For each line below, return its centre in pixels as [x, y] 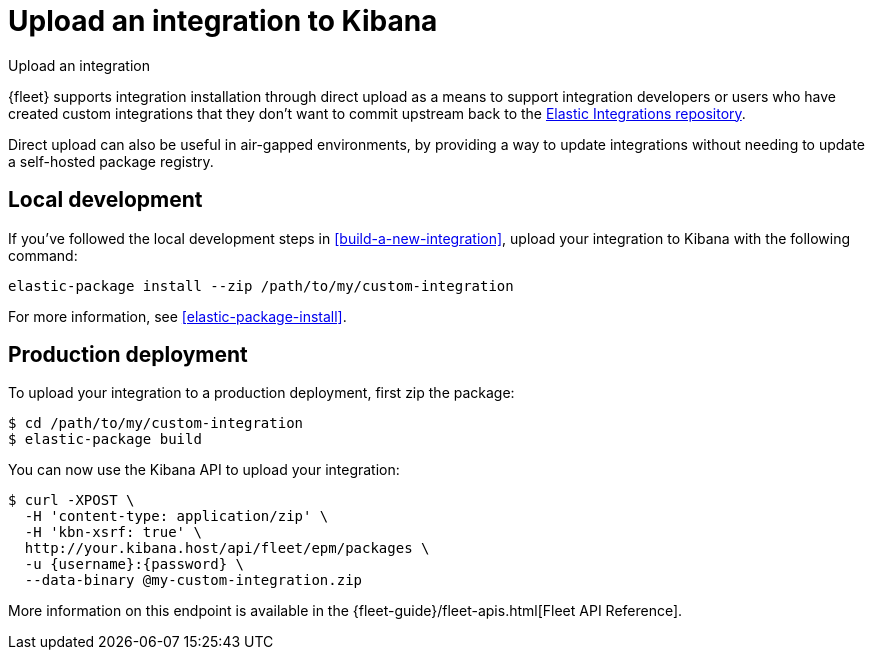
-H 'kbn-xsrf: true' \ [113, 532]
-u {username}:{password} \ [134, 564]
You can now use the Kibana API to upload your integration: [204, 470]
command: [43, 255]
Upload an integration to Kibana [223, 21]
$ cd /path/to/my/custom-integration [156, 423]
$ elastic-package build [105, 439]
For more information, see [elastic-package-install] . [177, 316]
